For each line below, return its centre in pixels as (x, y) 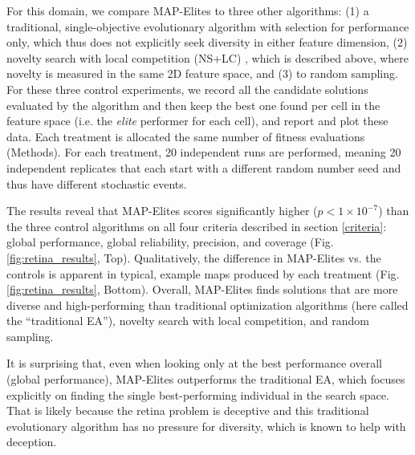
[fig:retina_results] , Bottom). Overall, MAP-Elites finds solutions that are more (202, 289)
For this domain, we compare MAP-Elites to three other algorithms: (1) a (188, 10)
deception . (32, 442)
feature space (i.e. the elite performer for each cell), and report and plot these (197, 121)
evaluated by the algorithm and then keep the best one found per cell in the (193, 105)
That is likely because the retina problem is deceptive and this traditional (188, 410)
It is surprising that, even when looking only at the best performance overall (194, 363)
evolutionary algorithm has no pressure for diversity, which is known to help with (206, 426)
